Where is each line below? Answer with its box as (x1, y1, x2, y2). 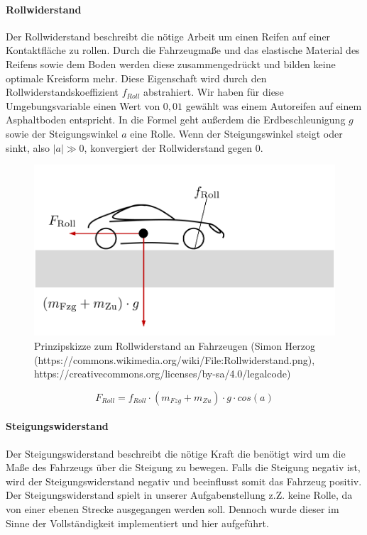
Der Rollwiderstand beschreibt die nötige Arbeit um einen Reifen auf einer (6, 28, 331, 43)
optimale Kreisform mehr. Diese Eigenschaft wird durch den (6, 70, 267, 85)
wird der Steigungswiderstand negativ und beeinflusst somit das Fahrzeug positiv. (6, 473, 362, 488)
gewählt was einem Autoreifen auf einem (185, 98, 362, 113)
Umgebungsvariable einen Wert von (6, 98, 160, 113)
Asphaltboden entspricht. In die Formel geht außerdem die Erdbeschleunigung (6, 112, 346, 127)
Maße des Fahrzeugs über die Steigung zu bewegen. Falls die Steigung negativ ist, (6, 460, 361, 475)
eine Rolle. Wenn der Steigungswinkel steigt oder (130, 126, 343, 140)
